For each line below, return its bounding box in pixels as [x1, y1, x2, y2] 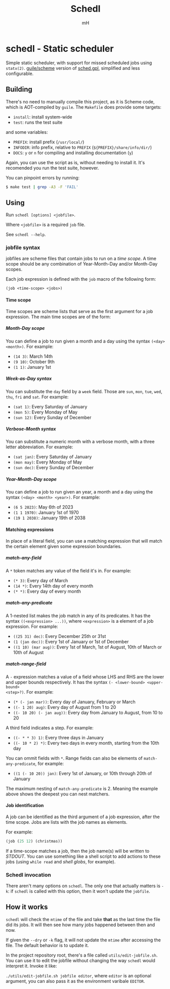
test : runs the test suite [13, 119, 63, 125]
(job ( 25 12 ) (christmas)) [6, 839, 63, 844]
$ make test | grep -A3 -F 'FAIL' [6, 184, 79, 189]
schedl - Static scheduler [6, 43, 114, 54]
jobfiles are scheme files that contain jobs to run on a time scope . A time [6, 255, 156, 261]
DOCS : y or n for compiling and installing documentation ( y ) [13, 149, 134, 156]
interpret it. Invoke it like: [6, 963, 57, 969]
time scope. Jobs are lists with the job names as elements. [6, 819, 128, 825]
